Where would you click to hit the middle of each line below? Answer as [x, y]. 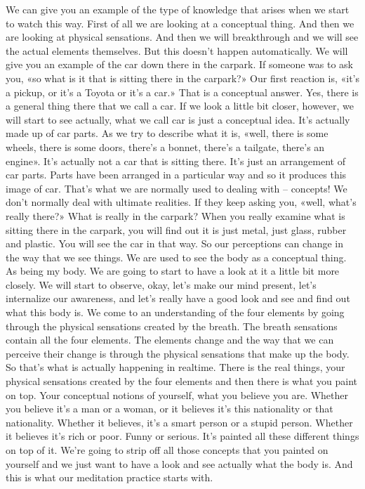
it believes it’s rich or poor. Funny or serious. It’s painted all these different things [182, 436]
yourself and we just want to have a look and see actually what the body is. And [179, 463]
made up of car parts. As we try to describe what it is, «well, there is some [167, 133]
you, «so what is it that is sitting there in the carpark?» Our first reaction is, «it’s [183, 78]
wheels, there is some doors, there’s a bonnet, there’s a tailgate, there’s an [165, 146]
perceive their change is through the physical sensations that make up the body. [178, 353]
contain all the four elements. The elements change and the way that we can [170, 340]
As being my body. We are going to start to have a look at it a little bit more [173, 271]
